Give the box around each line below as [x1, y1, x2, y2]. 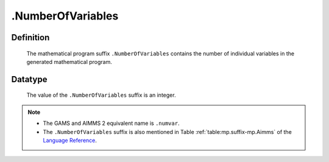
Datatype [11, 74, 48, 85]
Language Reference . [43, 136, 97, 144]
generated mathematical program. [26, 58, 113, 65]
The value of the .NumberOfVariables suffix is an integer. [26, 91, 176, 99]
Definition [11, 32, 50, 43]
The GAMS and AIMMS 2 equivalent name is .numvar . [43, 119, 180, 127]
